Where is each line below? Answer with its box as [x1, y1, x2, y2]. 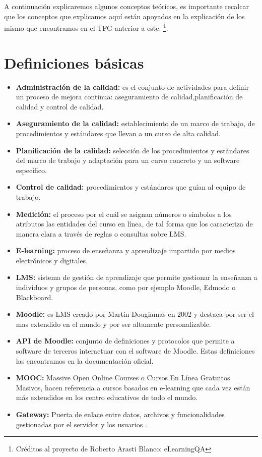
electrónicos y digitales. [16, 255, 88, 265]
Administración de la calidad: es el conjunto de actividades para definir [16, 81, 249, 92]
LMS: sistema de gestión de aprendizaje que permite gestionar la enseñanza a [16, 272, 257, 282]
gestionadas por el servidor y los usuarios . [16, 419, 147, 429]
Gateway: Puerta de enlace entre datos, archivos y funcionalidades [16, 409, 225, 419]
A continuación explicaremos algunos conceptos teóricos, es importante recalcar [4, 1, 249, 11]
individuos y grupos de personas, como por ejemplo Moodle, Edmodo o [16, 282, 236, 293]
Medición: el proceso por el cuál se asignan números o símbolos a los [16, 208, 232, 219]
